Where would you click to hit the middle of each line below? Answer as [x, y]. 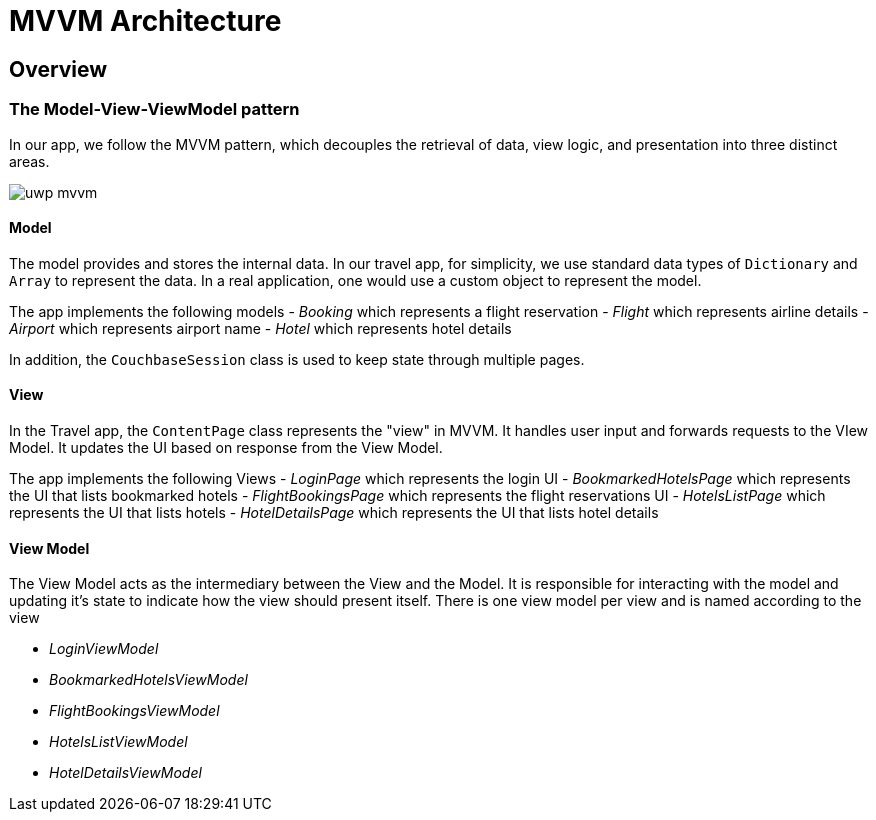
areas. [29, 161]
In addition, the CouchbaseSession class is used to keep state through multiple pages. [297, 359]
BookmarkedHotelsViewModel [148, 680]
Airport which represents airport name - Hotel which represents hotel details [260, 328]
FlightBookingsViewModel [134, 711]
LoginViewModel [104, 649]
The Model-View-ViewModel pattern [154, 109]
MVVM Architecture [145, 21]
